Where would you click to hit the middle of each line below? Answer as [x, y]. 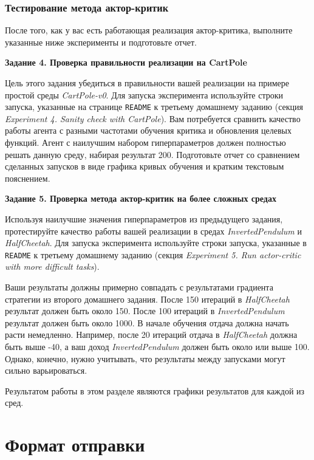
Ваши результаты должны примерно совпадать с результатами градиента [139, 287]
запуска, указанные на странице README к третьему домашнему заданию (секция [154, 107]
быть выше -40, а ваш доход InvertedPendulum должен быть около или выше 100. [157, 346]
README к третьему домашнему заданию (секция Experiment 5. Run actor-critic [153, 254]
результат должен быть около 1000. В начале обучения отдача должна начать [147, 322]
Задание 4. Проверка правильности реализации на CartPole [126, 62]
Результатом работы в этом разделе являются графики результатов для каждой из [155, 390]
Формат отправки [75, 445]
